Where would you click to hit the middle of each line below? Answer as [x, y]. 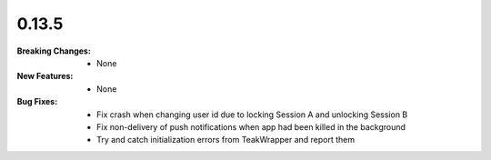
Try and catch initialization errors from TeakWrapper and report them [226, 140]
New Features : [45, 76]
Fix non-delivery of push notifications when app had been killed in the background [251, 126]
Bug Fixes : [37, 102]
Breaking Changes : [54, 51]
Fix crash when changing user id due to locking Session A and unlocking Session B [252, 115]
